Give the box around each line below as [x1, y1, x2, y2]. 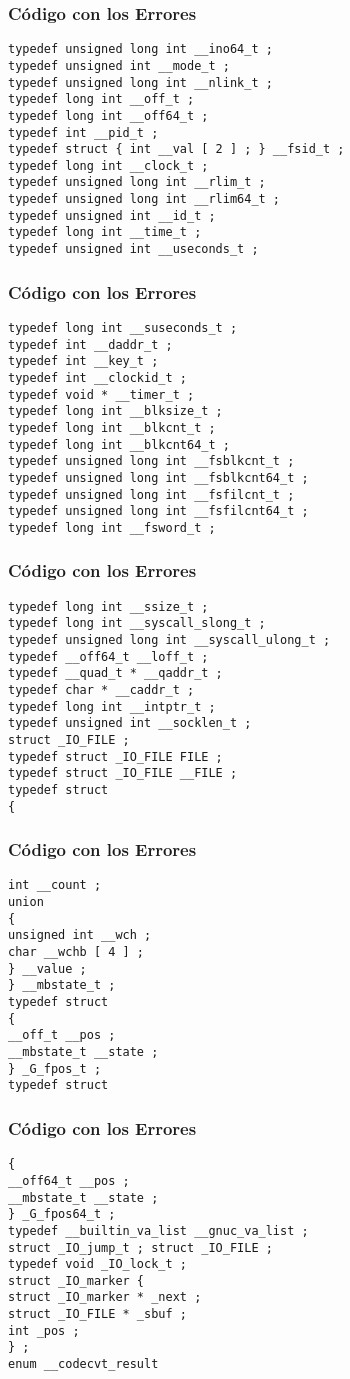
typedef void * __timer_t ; [8, 387, 195, 402]
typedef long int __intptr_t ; [8, 699, 216, 714]
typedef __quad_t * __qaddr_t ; [8, 666, 223, 681]
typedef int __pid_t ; [8, 125, 159, 140]
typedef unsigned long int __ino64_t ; [8, 42, 273, 57]
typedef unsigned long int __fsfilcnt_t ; [8, 487, 295, 502]
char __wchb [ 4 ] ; [8, 945, 145, 960]
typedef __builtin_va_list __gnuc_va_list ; [8, 1223, 309, 1238]
